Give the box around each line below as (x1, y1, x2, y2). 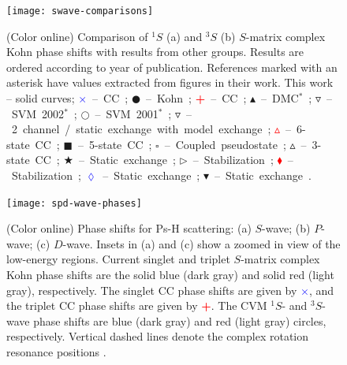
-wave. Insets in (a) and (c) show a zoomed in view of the (62, 235, 341, 251)
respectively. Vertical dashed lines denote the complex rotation (6, 328, 309, 345)
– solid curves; (6, 90, 75, 106)
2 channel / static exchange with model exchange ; (11, 121, 271, 137)
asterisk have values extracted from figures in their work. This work (6, 74, 334, 91)
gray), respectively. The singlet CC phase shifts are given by (6, 281, 297, 298)
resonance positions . (6, 344, 106, 359)
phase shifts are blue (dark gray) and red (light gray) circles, (33, 312, 326, 329)
